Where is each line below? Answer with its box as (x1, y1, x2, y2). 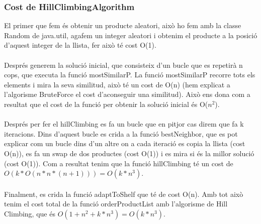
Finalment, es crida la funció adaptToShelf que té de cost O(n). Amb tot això (4, 188, 243, 199)
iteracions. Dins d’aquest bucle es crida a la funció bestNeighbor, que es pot (4, 128, 238, 139)
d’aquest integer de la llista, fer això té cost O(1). (4, 40, 156, 50)
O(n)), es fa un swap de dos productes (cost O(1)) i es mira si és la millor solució (4, 148, 254, 158)
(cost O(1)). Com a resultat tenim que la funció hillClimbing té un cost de (4, 158, 233, 168)
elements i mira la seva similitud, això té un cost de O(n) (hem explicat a (4, 79, 230, 89)
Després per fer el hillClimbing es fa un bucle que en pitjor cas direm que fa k (4, 119, 244, 129)
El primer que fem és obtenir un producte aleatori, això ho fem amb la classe (4, 20, 241, 31)
